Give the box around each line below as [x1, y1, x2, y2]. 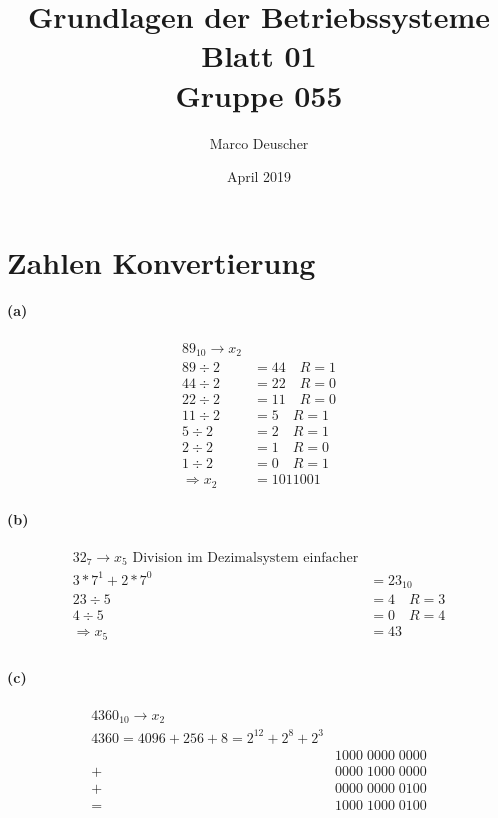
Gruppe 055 [175, 74, 343, 115]
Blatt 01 [201, 35, 317, 76]
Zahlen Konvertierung [7, 241, 316, 282]
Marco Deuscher [209, 132, 309, 153]
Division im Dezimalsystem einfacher [132, 550, 359, 565]
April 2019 [226, 166, 292, 187]
